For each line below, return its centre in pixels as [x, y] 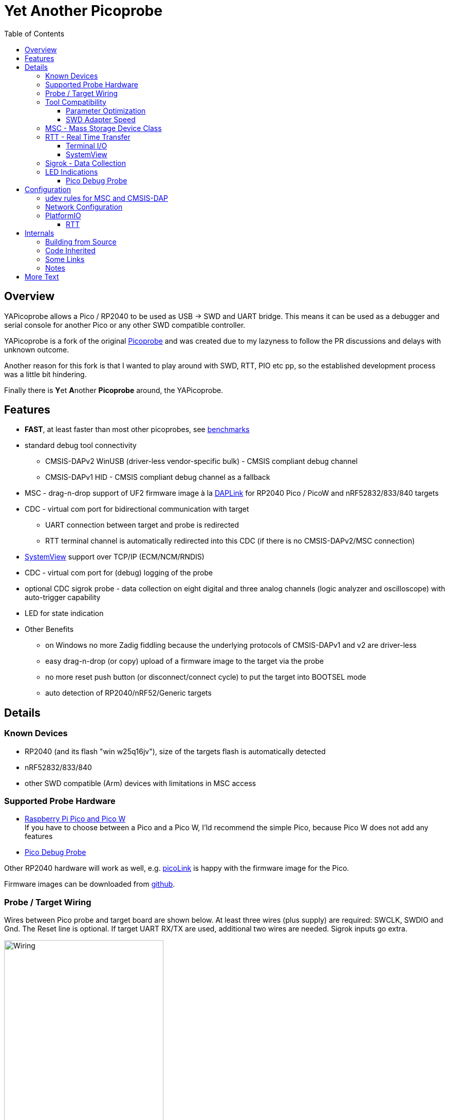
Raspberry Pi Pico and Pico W [75, 819]
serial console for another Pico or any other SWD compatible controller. [125, 325]
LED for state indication [64, 613]
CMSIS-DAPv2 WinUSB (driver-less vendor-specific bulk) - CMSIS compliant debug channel [202, 461]
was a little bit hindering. [45, 374]
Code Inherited [70, 250]
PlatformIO [63, 215]
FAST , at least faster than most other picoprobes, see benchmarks [137, 430]
